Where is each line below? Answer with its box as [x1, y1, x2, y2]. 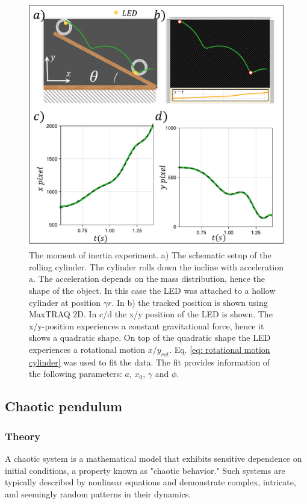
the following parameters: [29, 367, 122, 380]
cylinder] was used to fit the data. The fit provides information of [29, 355, 270, 368]
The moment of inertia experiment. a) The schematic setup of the [29, 249, 271, 261]
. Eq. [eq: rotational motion [169, 343, 270, 355]
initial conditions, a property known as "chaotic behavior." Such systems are [5, 464, 285, 476]
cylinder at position [29, 296, 101, 308]
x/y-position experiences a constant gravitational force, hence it [29, 319, 264, 332]
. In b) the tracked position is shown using [111, 296, 268, 308]
